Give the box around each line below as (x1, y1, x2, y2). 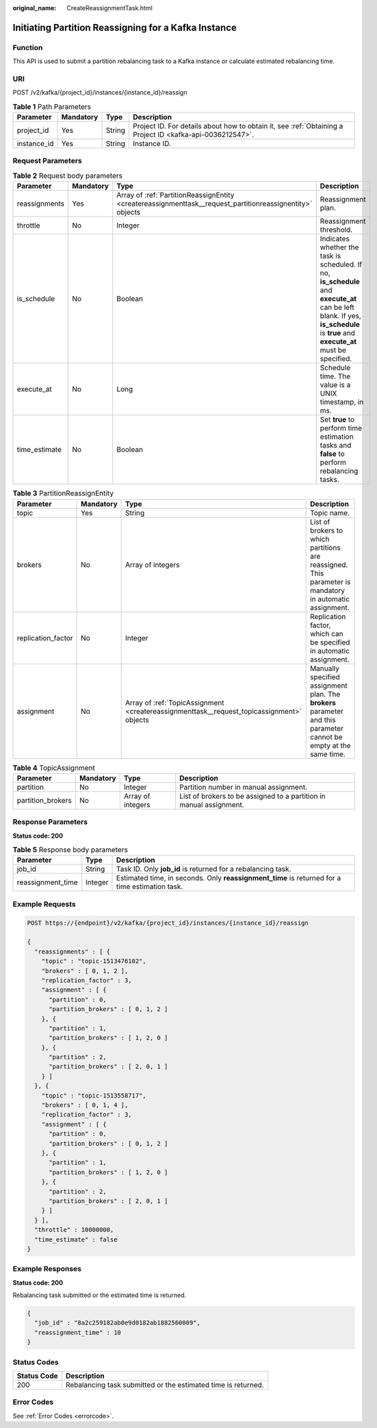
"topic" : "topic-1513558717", (41, 1091, 146, 1100)
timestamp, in (320, 398, 364, 407)
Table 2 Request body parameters (12, 171, 123, 180)
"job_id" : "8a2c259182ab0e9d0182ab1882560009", (34, 1319, 201, 1327)
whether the (320, 243, 359, 252)
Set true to (320, 415, 355, 424)
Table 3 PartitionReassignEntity (12, 489, 114, 498)
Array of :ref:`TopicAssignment (125, 698, 225, 707)
